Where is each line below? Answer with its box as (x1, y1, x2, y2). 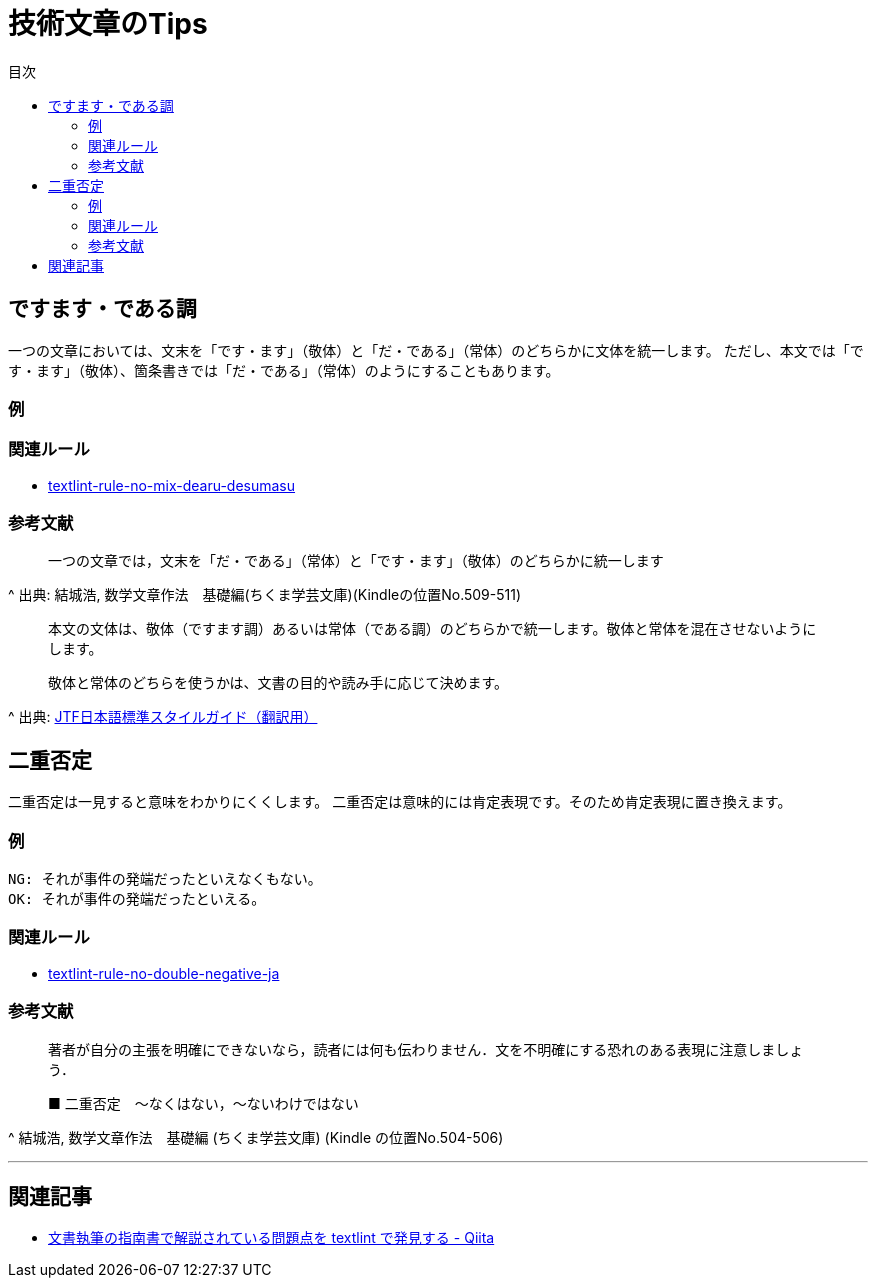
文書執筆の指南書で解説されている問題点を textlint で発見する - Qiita (48, 1229, 495, 1247)
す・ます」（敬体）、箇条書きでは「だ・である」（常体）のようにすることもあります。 (8, 361, 560, 379)
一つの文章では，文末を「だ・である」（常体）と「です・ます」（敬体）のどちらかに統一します (48, 552, 664, 570)
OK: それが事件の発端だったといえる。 (8, 891, 266, 908)
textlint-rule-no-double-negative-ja (48, 964, 280, 982)
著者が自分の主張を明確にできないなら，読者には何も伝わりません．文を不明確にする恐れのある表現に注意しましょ (48, 1040, 804, 1058)
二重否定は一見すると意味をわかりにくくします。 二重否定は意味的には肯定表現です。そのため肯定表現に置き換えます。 (8, 793, 792, 811)
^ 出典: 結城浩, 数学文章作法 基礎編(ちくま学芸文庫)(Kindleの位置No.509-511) (8, 586, 522, 604)
